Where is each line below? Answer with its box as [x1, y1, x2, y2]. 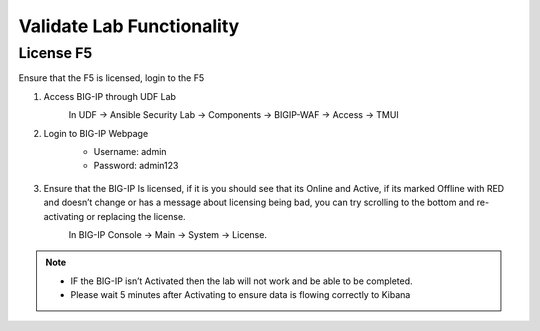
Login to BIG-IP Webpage [43, 127, 149, 139]
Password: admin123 [93, 160, 179, 172]
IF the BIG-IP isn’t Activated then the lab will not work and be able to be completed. [70, 275, 413, 287]
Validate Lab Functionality [18, 15, 240, 37]
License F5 [18, 44, 93, 62]
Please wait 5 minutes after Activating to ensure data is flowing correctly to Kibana [70, 289, 411, 301]
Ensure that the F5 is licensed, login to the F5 [18, 72, 205, 84]
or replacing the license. [86, 210, 186, 222]
